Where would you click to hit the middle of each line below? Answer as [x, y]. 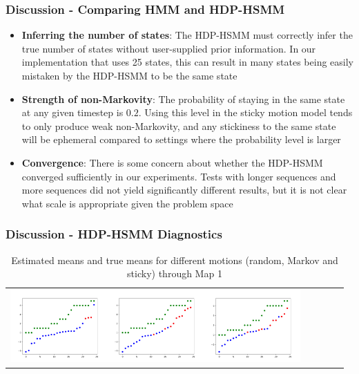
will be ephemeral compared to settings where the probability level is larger [181, 139]
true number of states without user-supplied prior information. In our [169, 48]
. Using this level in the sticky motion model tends [245, 112]
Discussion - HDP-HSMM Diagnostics [114, 234]
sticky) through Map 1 [175, 273]
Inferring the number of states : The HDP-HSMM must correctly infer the [187, 35]
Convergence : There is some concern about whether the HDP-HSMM [172, 162]
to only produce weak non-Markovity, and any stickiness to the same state [179, 125]
